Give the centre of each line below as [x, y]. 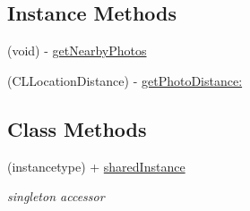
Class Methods [77, 128]
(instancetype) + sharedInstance [96, 166]
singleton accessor [56, 196]
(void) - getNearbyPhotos [77, 51]
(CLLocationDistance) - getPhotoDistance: [125, 80]
